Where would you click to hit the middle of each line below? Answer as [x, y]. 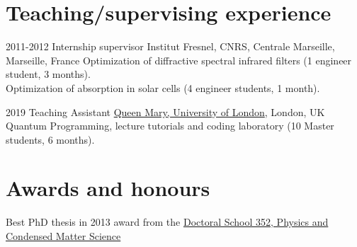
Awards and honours [108, 188]
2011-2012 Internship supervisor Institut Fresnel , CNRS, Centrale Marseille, [170, 46]
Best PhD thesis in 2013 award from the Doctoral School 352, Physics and [167, 222]
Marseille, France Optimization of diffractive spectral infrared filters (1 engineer [179, 60]
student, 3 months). [48, 74]
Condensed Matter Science [63, 236]
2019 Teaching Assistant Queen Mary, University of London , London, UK [165, 111]
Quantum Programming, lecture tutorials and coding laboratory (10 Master [170, 126]
